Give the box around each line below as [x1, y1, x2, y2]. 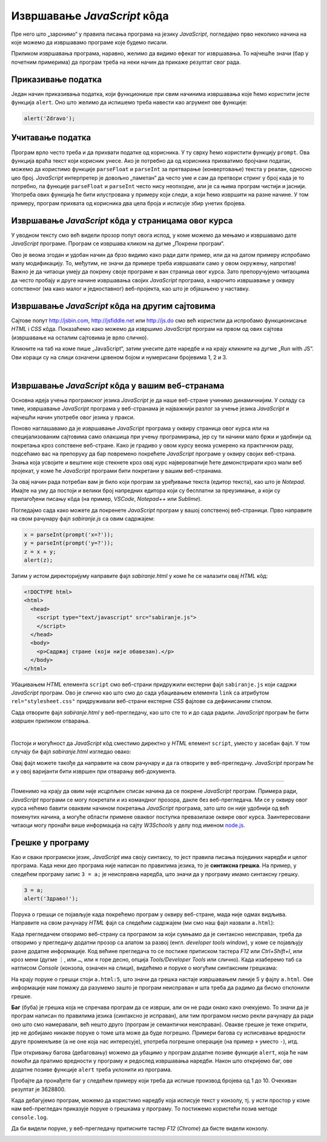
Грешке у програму [11, 837, 90, 848]
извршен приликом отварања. [11, 717, 90, 725]
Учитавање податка [11, 132, 91, 143]
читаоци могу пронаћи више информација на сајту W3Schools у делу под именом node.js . [11, 821, 245, 829]
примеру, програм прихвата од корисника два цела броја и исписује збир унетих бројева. [11, 199, 246, 206]
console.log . [11, 1113, 48, 1121]
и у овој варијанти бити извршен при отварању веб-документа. [11, 768, 177, 775]
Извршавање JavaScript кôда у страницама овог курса [11, 216, 233, 226]
